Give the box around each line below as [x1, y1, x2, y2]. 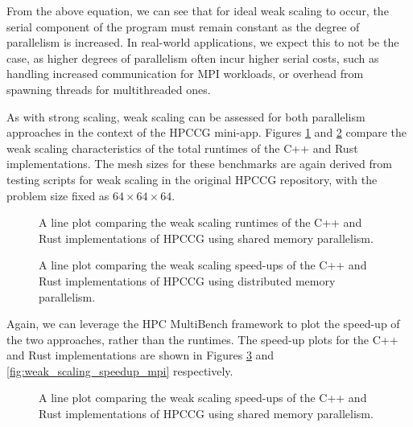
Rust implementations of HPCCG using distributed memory [39, 272, 336, 289]
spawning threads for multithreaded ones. [6, 80, 211, 97]
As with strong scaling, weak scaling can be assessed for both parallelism [6, 108, 366, 125]
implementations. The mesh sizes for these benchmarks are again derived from [6, 155, 392, 172]
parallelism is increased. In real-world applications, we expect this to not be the [6, 34, 399, 51]
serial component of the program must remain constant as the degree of [6, 18, 360, 35]
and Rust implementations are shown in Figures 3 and [6, 347, 275, 363]
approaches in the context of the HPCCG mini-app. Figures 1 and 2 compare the [6, 124, 407, 141]
